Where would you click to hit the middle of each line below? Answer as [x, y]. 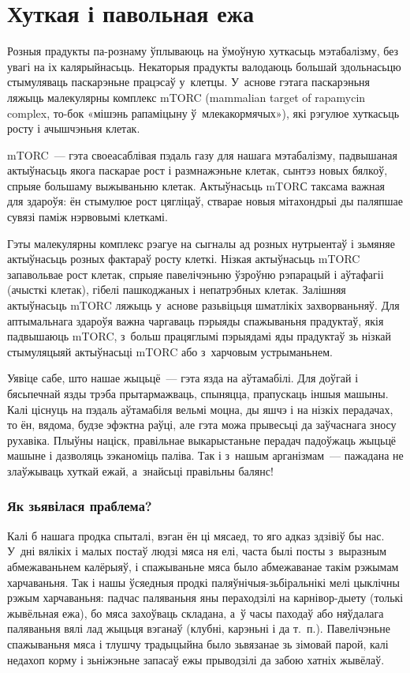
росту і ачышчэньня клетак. [74, 128]
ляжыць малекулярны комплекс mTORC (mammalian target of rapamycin [186, 97]
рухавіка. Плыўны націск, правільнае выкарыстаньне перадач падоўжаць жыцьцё [202, 440]
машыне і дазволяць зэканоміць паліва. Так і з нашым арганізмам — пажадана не [205, 455]
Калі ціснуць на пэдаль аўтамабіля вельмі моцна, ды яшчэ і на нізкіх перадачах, [200, 409]
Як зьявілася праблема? [80, 506]
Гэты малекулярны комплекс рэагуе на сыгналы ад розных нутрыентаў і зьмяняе [201, 243]
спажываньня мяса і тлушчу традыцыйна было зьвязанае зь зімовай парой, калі [198, 643]
